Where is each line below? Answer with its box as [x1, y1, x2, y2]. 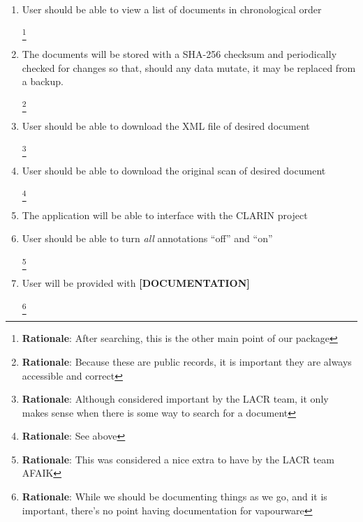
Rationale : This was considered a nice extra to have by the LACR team [22, 452, 334, 466]
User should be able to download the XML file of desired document [22, 119, 310, 133]
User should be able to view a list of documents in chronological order [22, 2, 322, 16]
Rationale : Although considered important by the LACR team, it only [22, 391, 329, 406]
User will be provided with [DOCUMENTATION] [22, 276, 250, 290]
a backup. [22, 74, 64, 89]
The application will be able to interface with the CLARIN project [22, 207, 308, 222]
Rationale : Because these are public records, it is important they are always [22, 354, 352, 368]
